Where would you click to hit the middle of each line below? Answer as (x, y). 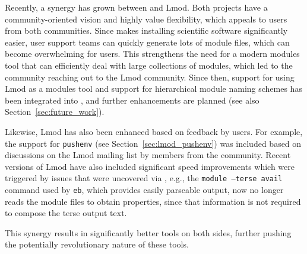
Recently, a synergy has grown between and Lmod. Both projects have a (136, 7)
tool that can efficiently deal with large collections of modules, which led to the (149, 65)
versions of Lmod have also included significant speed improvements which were (150, 166)
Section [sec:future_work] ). (55, 112)
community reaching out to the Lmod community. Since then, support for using (150, 77)
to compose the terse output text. (66, 213)
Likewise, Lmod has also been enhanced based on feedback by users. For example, (154, 131)
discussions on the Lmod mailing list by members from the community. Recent (148, 155)
